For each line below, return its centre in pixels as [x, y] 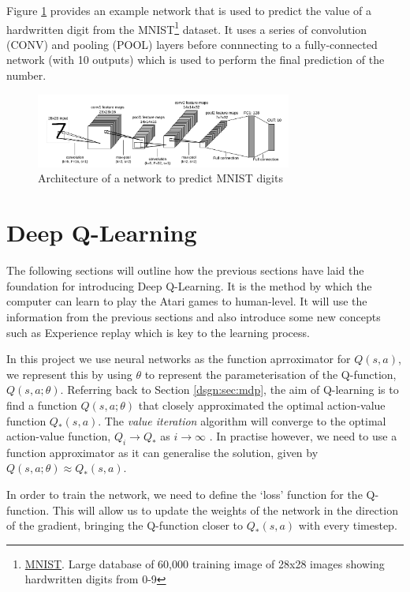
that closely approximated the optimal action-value [262, 405]
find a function [42, 405]
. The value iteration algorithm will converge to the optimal [242, 420]
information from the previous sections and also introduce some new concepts [194, 316]
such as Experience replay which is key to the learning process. [158, 332]
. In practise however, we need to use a [303, 436]
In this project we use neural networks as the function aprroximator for [179, 359]
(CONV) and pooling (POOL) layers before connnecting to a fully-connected [192, 44]
